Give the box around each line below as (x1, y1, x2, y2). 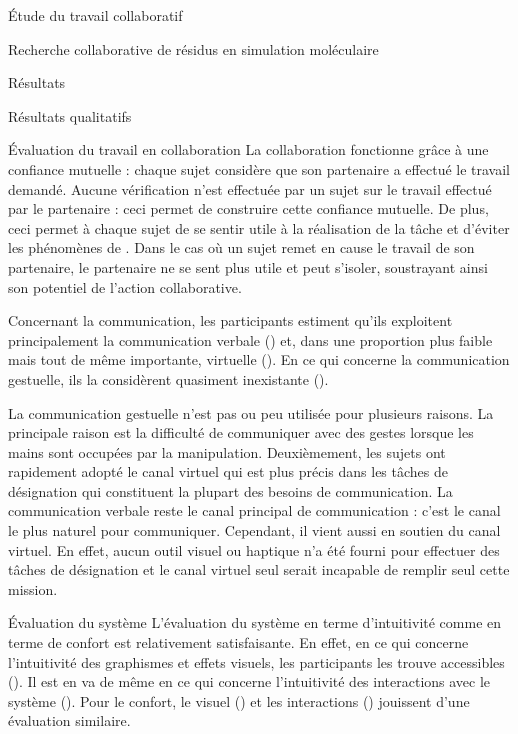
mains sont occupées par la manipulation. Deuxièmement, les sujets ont (8, 441, 446, 462)
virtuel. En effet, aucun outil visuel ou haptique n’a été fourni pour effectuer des (8, 539, 500, 560)
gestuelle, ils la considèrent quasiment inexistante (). (8, 368, 329, 389)
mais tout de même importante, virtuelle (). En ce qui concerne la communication (8, 349, 510, 370)
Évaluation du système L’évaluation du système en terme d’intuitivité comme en (8, 612, 502, 633)
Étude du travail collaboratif (8, 5, 183, 25)
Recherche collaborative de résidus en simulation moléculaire (8, 38, 379, 59)
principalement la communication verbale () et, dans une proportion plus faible (8, 329, 493, 350)
